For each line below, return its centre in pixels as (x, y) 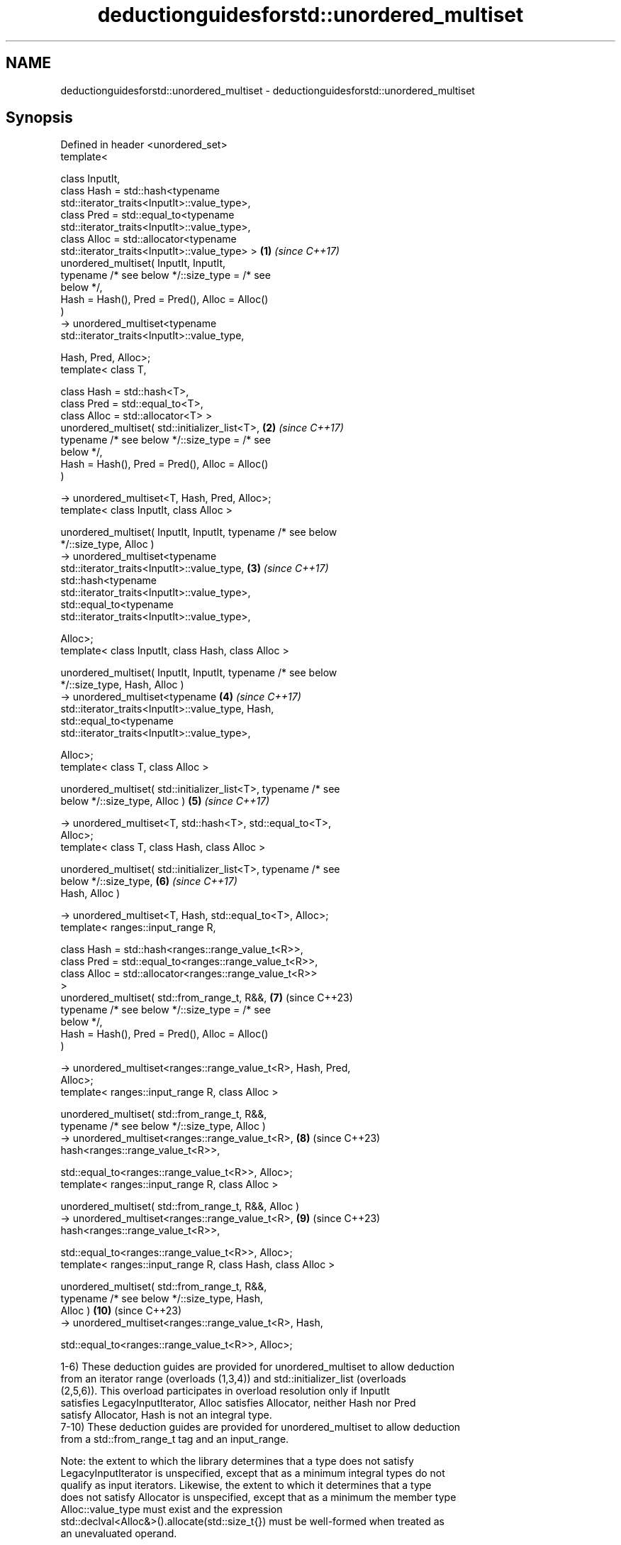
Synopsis (39, 118)
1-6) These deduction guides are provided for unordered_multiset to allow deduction (257, 1367)
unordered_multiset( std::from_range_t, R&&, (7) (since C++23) (207, 998)
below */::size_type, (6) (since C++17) (149, 881)
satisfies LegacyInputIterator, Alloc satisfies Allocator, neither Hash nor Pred (238, 1403)
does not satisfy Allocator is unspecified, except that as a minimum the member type (258, 1497)
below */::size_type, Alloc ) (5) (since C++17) (165, 801)
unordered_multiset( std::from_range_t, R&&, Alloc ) (180, 1206)
